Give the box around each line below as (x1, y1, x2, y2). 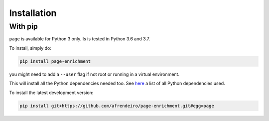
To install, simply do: (9, 45, 52, 51)
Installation (9, 7, 57, 18)
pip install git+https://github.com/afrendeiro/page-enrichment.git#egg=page (19, 103, 214, 109)
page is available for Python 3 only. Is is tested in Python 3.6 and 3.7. (9, 36, 150, 42)
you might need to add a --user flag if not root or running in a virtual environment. (9, 71, 179, 77)
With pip (9, 22, 38, 31)
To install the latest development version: (9, 90, 94, 96)
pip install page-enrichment (19, 58, 91, 64)
